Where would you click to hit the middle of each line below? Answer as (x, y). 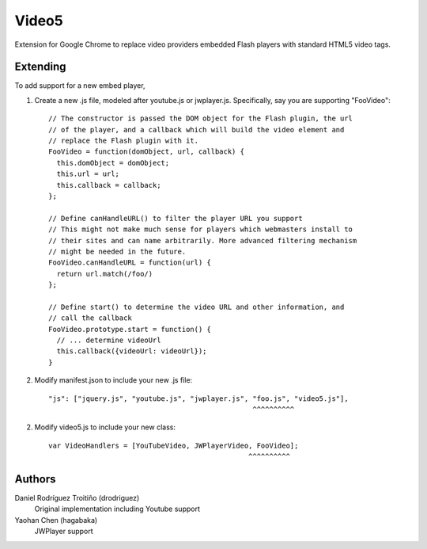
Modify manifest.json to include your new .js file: (113, 380)
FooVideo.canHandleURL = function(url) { (130, 263)
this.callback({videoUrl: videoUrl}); (132, 351)
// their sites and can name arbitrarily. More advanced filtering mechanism (203, 240)
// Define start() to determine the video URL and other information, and (196, 307)
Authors (35, 479)
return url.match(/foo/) (105, 274)
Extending (40, 67)
